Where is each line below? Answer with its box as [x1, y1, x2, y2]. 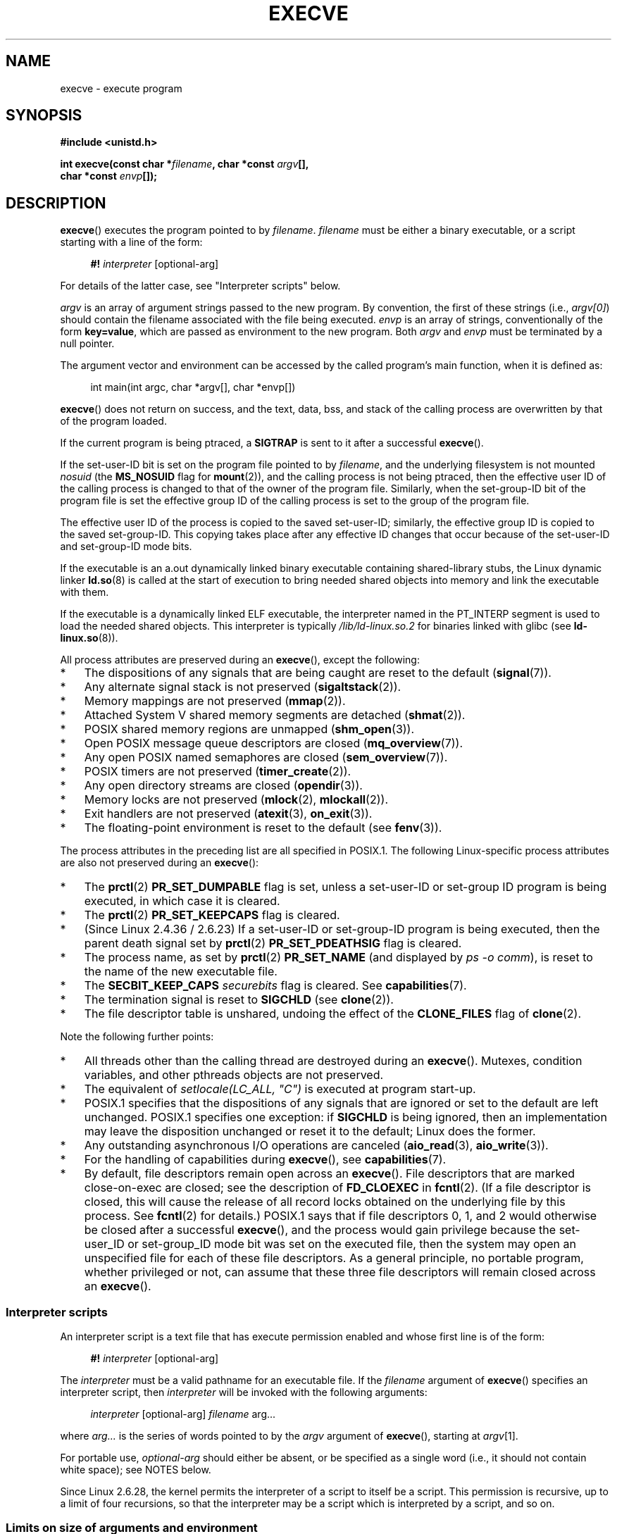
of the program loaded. [60, 415, 167, 428]
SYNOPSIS [6, 106, 82, 125]
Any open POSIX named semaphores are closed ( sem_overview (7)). [84, 750, 448, 765]
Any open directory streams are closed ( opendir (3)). [84, 778, 363, 793]
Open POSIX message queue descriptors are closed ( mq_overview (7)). [84, 736, 463, 751]
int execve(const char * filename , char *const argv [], [60, 158, 309, 170]
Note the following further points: [60, 1030, 214, 1043]
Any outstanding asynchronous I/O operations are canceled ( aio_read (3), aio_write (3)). [84, 1138, 549, 1153]
